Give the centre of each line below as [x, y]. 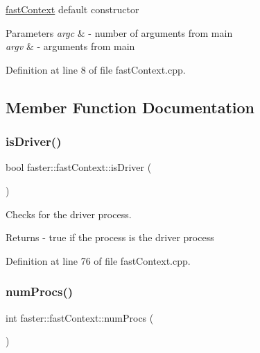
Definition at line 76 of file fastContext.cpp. [98, 260]
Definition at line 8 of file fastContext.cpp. [96, 69]
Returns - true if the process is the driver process [110, 237]
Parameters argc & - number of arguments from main [119, 32]
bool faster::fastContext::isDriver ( [79, 167]
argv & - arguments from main [70, 46]
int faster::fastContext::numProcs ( [80, 317]
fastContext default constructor [72, 9]
